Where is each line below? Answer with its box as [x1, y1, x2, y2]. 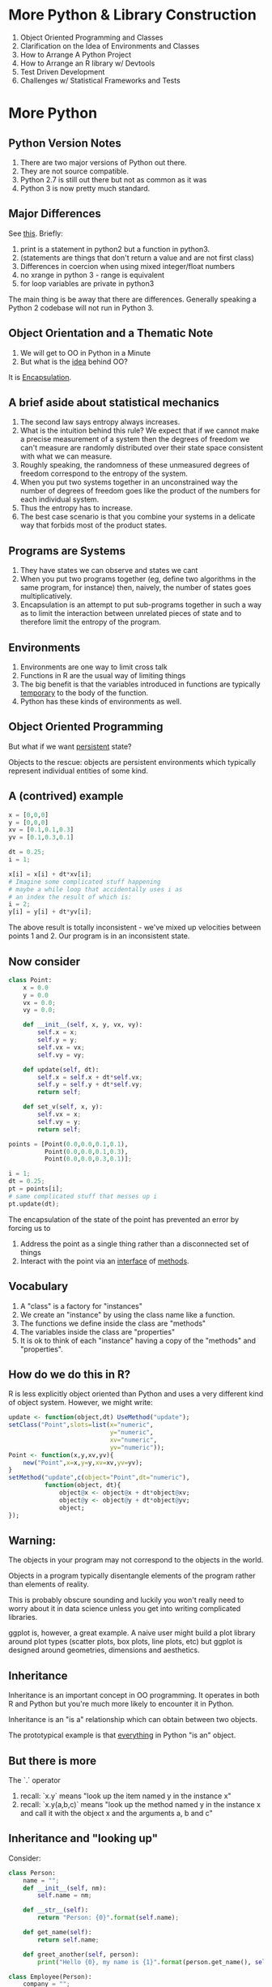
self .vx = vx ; [37, 1043, 85, 1051]
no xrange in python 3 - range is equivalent [19, 270, 164, 280]
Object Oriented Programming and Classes [19, 32, 164, 42]
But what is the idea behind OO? [19, 357, 128, 366]
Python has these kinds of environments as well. [19, 697, 182, 706]
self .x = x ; [37, 1028, 79, 1036]
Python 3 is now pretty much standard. [19, 183, 151, 193]
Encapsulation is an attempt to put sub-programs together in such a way [19, 600, 261, 609]
